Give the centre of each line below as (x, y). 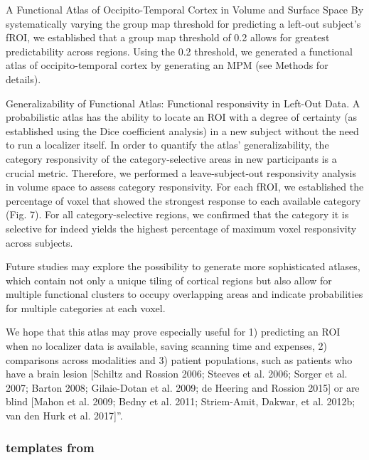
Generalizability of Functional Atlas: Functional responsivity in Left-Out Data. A (183, 103)
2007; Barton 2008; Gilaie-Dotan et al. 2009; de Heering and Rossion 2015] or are (183, 387)
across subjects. (39, 242)
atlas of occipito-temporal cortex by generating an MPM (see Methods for (167, 65)
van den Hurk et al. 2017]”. (64, 416)
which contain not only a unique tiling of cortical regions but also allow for (169, 280)
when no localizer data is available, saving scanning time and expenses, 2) (166, 346)
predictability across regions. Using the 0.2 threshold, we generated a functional (179, 51)
